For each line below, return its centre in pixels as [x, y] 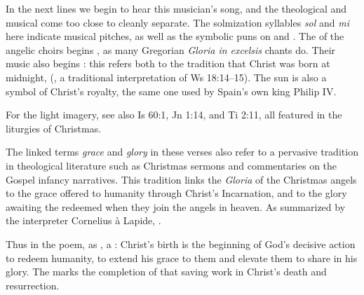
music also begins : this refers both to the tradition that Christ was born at [168, 63]
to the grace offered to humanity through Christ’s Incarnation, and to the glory [176, 193]
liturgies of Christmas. [54, 128]
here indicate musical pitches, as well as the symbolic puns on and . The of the [175, 36]
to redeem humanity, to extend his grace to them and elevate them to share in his [182, 258]
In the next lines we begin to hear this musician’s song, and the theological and [176, 8]
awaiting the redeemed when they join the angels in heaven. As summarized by [176, 206]
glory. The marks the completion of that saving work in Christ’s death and [166, 272]
